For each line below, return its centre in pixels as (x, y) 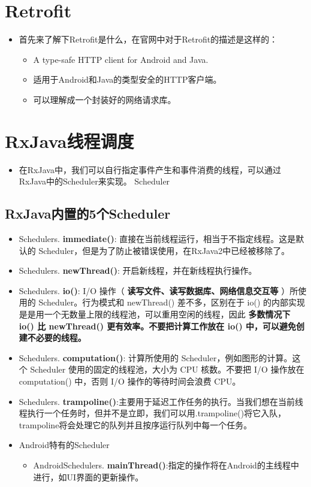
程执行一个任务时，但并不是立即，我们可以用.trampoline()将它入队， (153, 413)
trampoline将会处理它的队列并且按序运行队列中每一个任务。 (135, 424)
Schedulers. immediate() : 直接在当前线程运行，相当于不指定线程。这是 (157, 239)
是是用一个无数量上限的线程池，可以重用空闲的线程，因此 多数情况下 (155, 314)
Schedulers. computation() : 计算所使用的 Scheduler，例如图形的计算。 (155, 357)
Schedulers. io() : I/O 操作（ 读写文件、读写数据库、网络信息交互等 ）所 (158, 290)
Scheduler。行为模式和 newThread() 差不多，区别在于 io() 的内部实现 (172, 302)
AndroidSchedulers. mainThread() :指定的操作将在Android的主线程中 (166, 465)
